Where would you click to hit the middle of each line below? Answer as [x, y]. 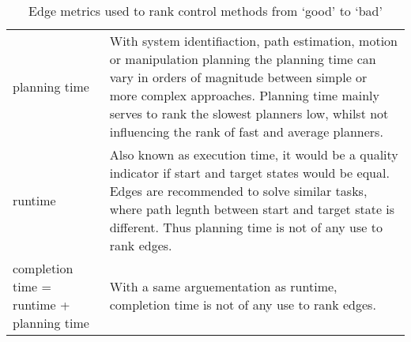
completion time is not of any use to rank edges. [243, 304]
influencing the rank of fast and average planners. [246, 132]
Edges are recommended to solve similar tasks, [238, 191]
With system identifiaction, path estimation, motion [253, 41]
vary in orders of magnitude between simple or [238, 77]
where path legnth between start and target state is [252, 209]
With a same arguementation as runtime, [223, 286]
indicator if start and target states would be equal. [249, 173]
